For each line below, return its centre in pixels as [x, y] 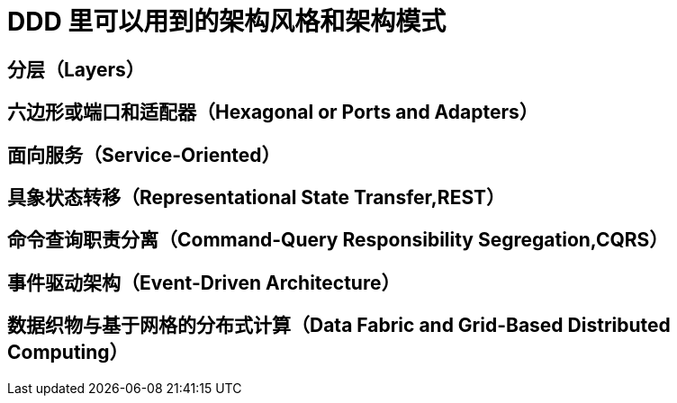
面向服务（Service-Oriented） [144, 155]
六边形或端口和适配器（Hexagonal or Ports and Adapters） [273, 112]
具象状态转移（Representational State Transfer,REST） [257, 198]
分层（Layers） [76, 69]
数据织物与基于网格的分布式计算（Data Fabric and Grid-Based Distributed [339, 326]
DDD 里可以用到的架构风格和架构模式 [227, 22]
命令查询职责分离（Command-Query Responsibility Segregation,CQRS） [338, 240]
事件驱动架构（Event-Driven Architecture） [204, 282]
